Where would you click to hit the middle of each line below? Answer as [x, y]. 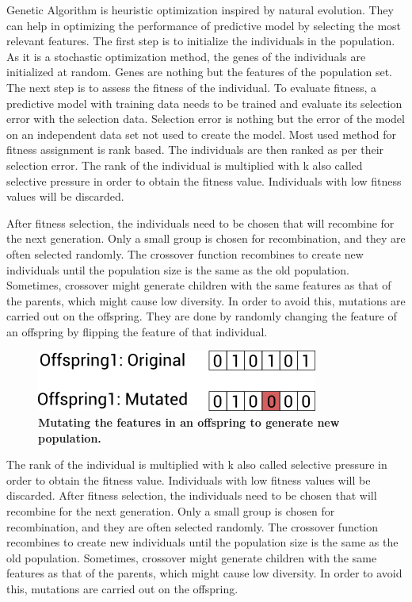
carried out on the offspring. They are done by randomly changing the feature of [202, 316]
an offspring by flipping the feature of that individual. [137, 331]
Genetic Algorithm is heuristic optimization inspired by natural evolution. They [200, 10]
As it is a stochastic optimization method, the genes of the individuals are [186, 56]
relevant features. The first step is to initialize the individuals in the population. [201, 41]
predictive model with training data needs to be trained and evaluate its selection [204, 103]
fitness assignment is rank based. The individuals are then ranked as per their [195, 150]
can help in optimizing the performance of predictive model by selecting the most [204, 25]
